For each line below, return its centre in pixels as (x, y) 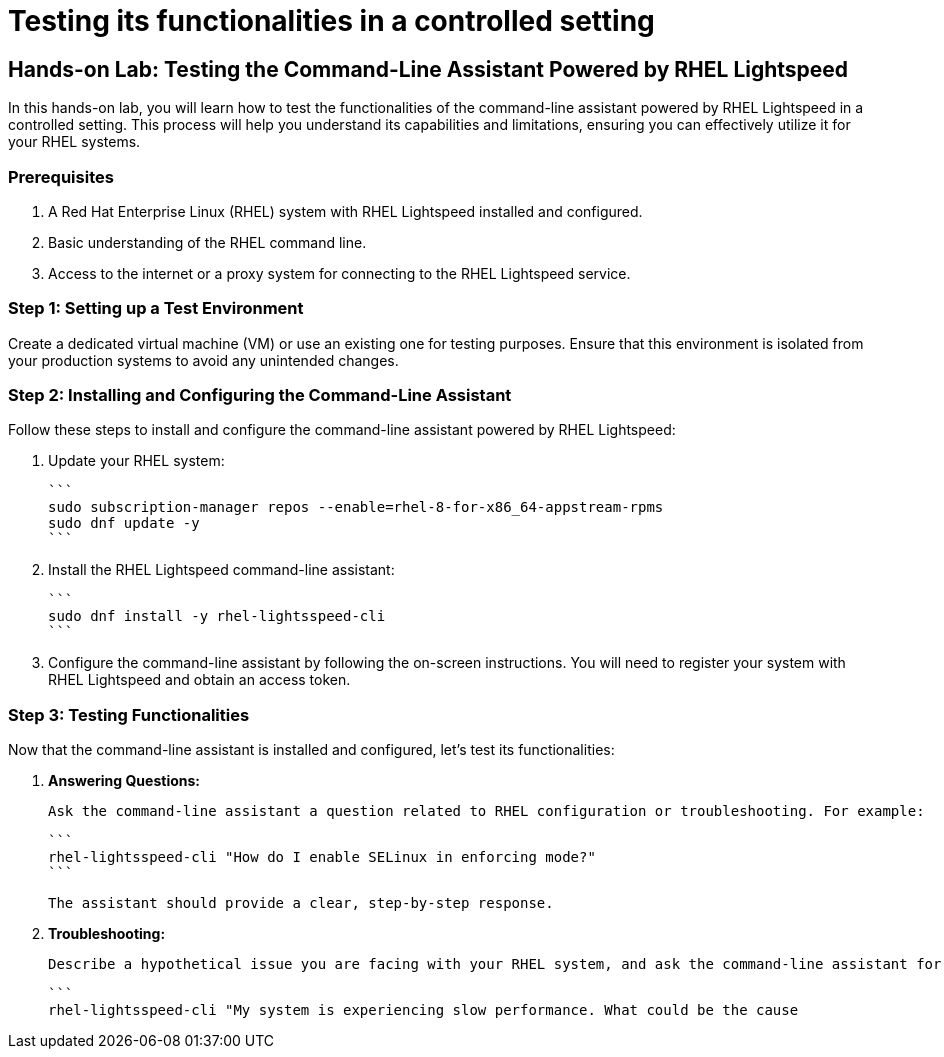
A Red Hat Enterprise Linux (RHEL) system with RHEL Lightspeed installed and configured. (345, 211)
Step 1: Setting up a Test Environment (156, 308)
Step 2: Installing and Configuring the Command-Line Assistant (260, 395)
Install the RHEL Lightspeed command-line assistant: (221, 570)
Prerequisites (61, 176)
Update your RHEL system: (136, 461)
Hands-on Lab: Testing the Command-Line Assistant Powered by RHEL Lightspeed (428, 69)
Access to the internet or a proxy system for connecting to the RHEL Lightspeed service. (339, 273)
